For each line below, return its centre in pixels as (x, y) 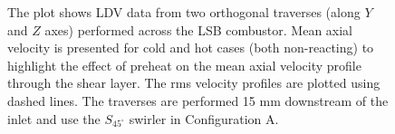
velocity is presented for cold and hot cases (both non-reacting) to (191, 48)
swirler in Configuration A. (204, 118)
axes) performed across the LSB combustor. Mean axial (199, 29)
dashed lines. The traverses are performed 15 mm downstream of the (198, 100)
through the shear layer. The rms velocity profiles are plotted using (194, 83)
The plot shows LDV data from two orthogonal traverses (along (184, 12)
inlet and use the (54, 118)
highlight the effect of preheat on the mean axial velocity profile (184, 65)
